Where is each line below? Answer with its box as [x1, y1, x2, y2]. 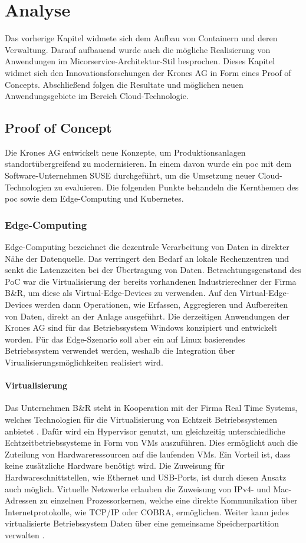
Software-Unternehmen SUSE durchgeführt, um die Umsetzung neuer [5, 169, 255, 182]
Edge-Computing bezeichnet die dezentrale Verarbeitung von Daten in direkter [5, 241, 289, 253]
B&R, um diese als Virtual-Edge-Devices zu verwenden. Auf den [5, 287, 237, 299]
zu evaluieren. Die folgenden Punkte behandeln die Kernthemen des [54, 180, 299, 193]
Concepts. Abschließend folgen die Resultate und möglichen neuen [5, 78, 244, 90]
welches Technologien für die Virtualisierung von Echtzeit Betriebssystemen [5, 413, 278, 425]
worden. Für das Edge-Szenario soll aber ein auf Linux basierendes [5, 333, 245, 345]
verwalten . [5, 528, 45, 541]
